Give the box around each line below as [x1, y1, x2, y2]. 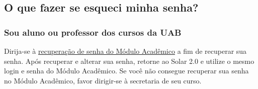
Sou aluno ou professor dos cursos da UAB [4, 26, 182, 38]
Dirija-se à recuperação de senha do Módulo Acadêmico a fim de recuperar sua [4, 46, 247, 56]
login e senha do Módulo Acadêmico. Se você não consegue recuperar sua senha [4, 65, 249, 76]
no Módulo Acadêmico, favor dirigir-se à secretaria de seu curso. [4, 75, 202, 85]
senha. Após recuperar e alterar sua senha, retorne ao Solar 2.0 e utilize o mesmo [4, 55, 254, 66]
